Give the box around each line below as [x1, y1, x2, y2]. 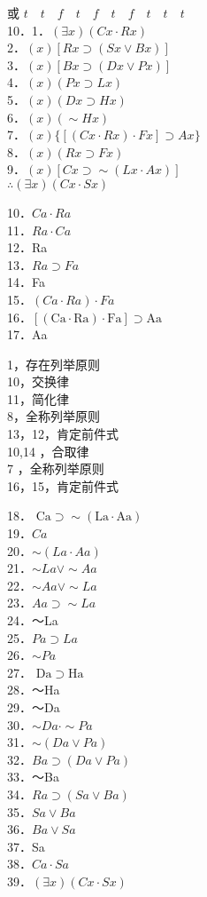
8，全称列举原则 [7, 407, 100, 425]
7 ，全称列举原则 [7, 459, 104, 478]
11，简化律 [7, 389, 69, 408]
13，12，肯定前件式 [7, 425, 119, 443]
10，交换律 [7, 372, 69, 391]
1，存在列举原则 [7, 354, 100, 373]
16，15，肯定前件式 [7, 476, 119, 495]
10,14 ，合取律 [7, 441, 89, 460]
